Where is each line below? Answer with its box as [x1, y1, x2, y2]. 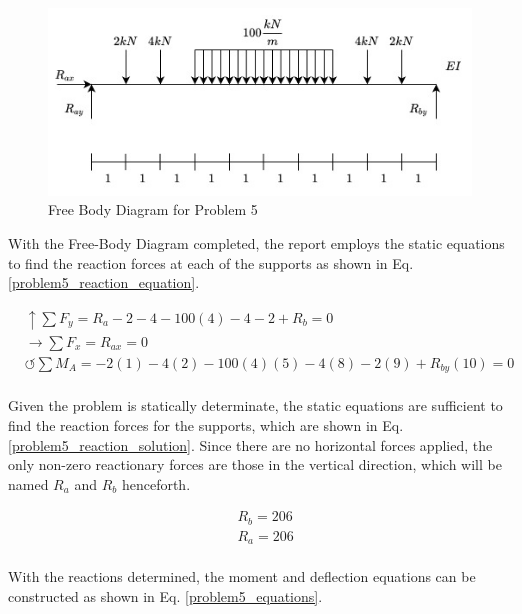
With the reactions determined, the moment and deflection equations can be [8, 566, 476, 587]
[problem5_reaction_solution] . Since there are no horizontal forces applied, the [8, 434, 493, 455]
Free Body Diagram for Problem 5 [48, 199, 258, 220]
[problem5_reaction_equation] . [8, 272, 200, 293]
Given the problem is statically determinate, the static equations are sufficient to [8, 395, 503, 416]
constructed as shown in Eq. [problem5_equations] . [8, 585, 323, 606]
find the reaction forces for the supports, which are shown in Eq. [8, 415, 404, 435]
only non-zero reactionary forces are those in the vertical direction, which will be [8, 454, 502, 475]
